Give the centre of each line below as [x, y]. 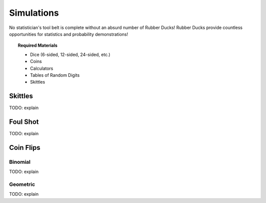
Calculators [42, 68]
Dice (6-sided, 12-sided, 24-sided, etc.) [70, 55]
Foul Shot [24, 122]
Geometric [22, 184]
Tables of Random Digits [55, 75]
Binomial [20, 162]
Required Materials [38, 45]
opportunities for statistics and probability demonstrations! [68, 34]
